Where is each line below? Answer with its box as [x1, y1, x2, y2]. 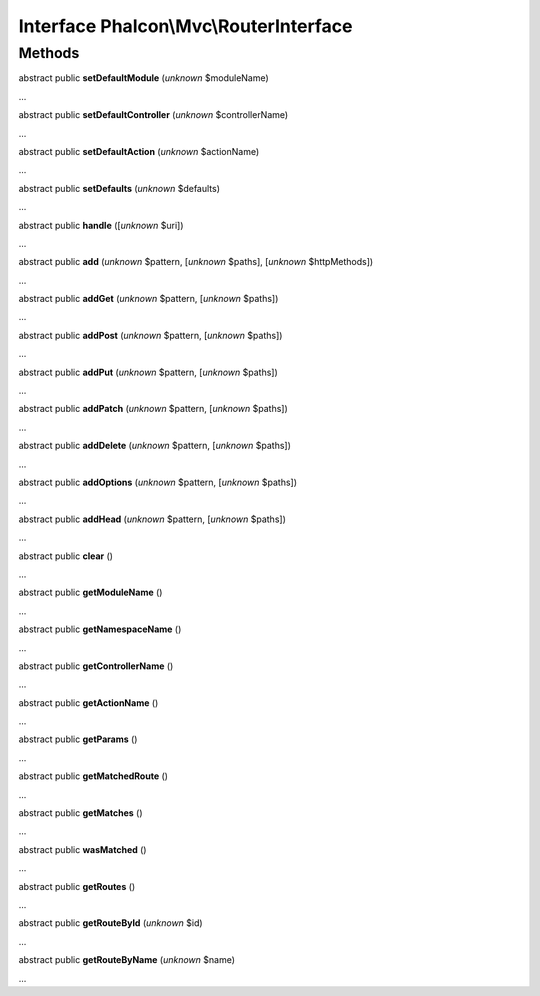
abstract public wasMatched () [18, 843, 147, 855]
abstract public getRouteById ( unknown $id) [18, 917, 204, 929]
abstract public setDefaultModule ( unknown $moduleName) [18, 72, 269, 84]
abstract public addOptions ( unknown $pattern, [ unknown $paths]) [18, 476, 298, 488]
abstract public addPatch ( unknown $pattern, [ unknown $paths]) [18, 403, 289, 415]
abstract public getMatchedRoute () [18, 770, 169, 782]
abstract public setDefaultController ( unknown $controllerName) [18, 109, 289, 121]
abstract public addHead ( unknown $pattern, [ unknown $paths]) [18, 513, 287, 525]
